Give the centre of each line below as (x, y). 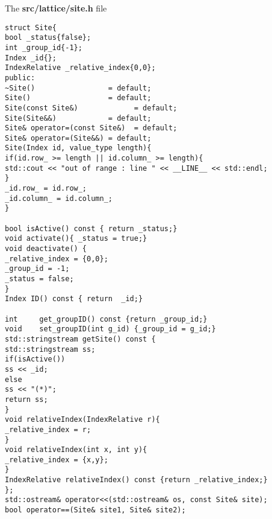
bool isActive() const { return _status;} (91, 228)
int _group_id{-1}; (44, 47)
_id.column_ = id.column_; (59, 198)
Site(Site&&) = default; (78, 118)
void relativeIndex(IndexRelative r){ (82, 420)
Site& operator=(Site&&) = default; (78, 138)
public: (20, 78)
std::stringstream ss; (50, 349)
